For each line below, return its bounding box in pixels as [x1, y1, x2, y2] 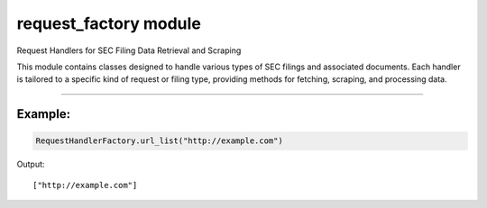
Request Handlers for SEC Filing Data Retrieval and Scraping [16, 45, 242, 56]
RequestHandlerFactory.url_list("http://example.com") [35, 136, 283, 146]
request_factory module [16, 14, 202, 33]
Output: [16, 158, 45, 170]
